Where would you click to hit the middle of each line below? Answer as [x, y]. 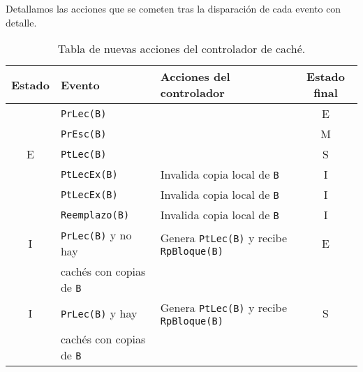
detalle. [21, 22]
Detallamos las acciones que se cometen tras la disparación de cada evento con [173, 8]
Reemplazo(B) [95, 215]
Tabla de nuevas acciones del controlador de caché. [181, 49]
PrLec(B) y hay [99, 313]
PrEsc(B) [83, 134]
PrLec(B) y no [96, 235]
